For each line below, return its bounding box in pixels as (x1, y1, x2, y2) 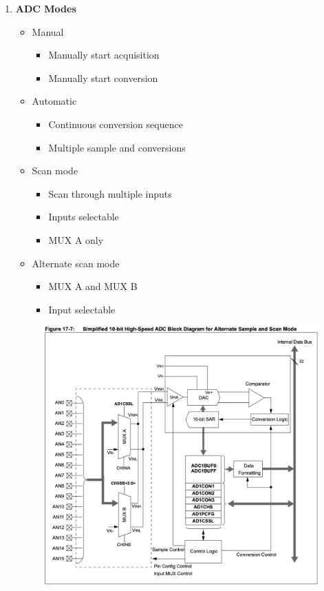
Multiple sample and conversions (48, 140, 186, 154)
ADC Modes (15, 1, 76, 15)
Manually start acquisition (48, 48, 160, 62)
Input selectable (48, 302, 116, 316)
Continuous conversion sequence (48, 116, 183, 131)
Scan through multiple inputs (48, 186, 172, 200)
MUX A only (48, 232, 104, 247)
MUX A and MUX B (48, 279, 138, 293)
